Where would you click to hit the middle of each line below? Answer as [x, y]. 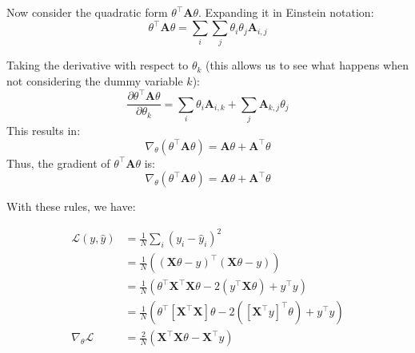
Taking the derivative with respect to [98, 65]
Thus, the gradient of [58, 163]
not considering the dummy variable [95, 81]
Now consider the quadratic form [87, 12]
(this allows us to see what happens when [307, 65]
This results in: [44, 130]
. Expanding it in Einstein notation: [286, 12]
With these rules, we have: [71, 206]
